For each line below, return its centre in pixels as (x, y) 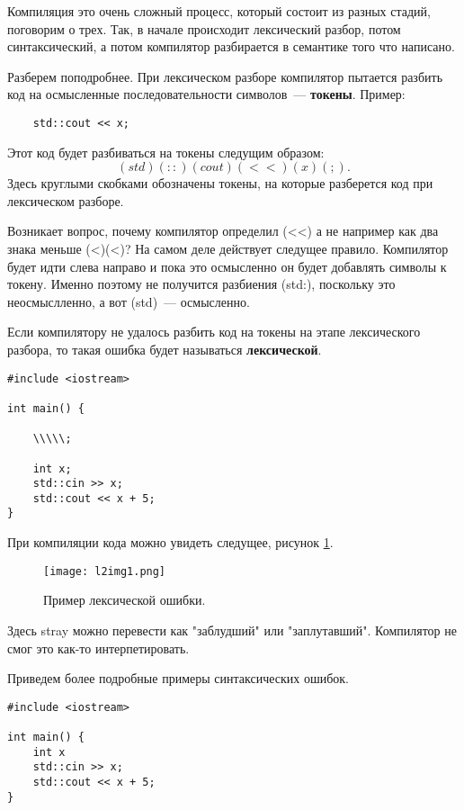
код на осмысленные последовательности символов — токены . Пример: (206, 94)
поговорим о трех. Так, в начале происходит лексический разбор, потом (204, 28)
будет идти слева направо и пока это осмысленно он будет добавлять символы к (227, 266)
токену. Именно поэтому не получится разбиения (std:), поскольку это (201, 284)
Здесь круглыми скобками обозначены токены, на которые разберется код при (220, 183)
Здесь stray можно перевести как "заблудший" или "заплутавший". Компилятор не (232, 630)
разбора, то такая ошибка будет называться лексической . (165, 349)
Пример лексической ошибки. (125, 600)
